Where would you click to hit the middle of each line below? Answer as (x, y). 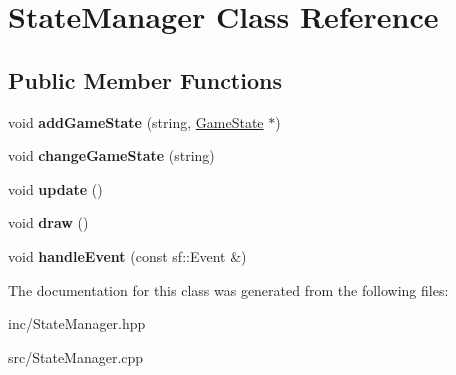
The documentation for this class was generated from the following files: (228, 289)
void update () (55, 188)
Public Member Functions (145, 79)
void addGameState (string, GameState (136, 121)
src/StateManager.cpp (76, 356)
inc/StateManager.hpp (77, 323)
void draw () (48, 222)
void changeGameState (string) (111, 155)
